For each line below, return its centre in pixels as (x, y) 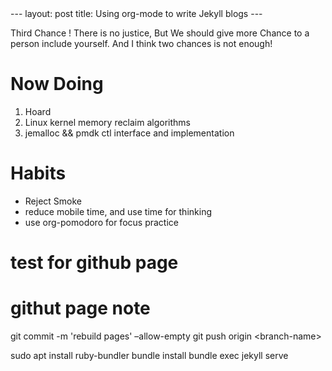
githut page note (80, 308)
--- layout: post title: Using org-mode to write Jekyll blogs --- (136, 13)
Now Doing (57, 84)
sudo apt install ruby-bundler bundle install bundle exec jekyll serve (149, 355)
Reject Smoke (53, 201)
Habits (38, 173)
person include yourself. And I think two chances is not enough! (141, 43)
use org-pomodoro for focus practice (101, 222)
